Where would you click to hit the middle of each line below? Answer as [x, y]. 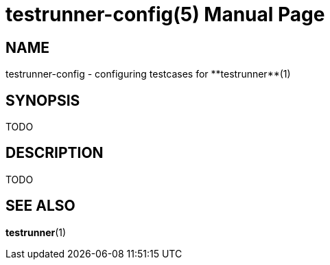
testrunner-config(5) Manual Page [165, 14]
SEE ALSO [40, 206]
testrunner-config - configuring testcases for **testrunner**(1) [148, 74]
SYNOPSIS [43, 100]
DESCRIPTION [55, 153]
